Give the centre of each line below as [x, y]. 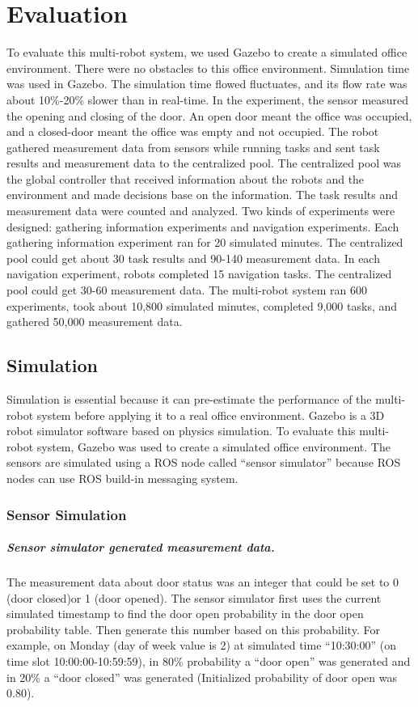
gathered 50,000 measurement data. [95, 322]
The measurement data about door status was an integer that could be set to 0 [203, 581]
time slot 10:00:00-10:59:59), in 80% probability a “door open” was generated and [209, 660]
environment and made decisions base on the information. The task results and [202, 195]
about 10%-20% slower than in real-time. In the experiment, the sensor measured [208, 99]
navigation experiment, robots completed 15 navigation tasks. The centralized [199, 274]
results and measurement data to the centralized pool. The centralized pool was [204, 163]
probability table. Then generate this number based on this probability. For [193, 629]
